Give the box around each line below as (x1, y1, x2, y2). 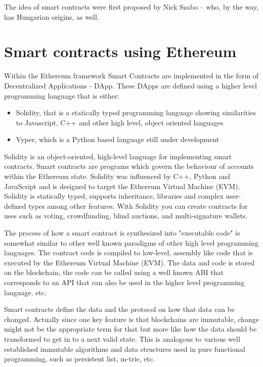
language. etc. (4, 287, 47, 297)
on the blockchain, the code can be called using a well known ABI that (4, 267, 224, 278)
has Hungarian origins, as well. (4, 11, 99, 22)
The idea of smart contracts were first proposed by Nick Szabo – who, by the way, (4, 2, 258, 12)
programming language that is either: (4, 90, 120, 101)
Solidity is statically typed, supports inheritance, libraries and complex (4, 191, 224, 201)
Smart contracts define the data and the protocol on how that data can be (4, 304, 235, 314)
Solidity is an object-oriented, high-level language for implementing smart (4, 151, 232, 161)
